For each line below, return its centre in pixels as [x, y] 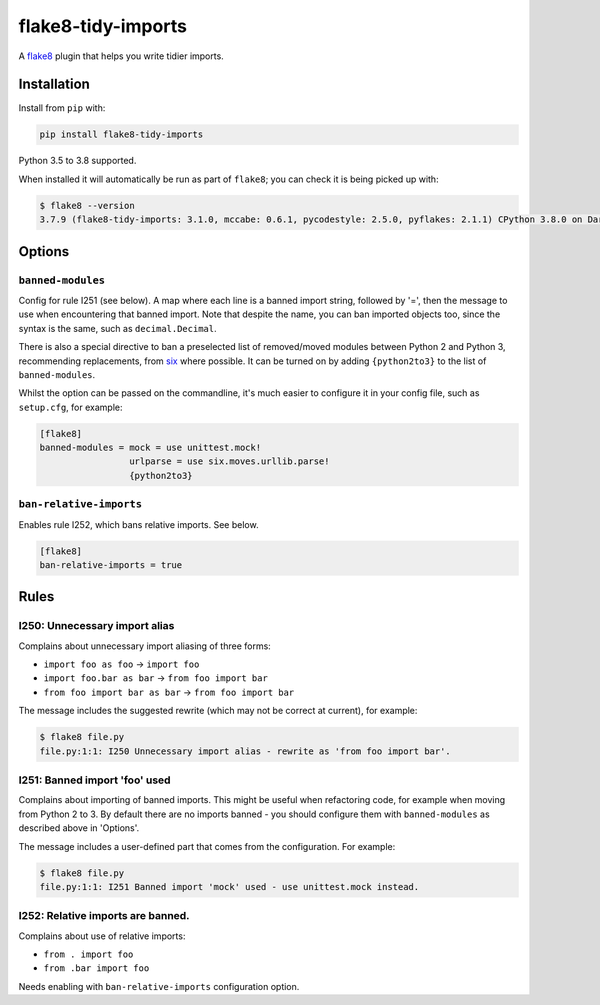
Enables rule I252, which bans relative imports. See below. [138, 524]
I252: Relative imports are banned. [104, 916]
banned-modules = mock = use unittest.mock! [150, 448]
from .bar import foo [96, 968]
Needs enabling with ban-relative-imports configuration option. [159, 986]
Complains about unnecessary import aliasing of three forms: [145, 646]
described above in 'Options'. [79, 828]
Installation [54, 84]
